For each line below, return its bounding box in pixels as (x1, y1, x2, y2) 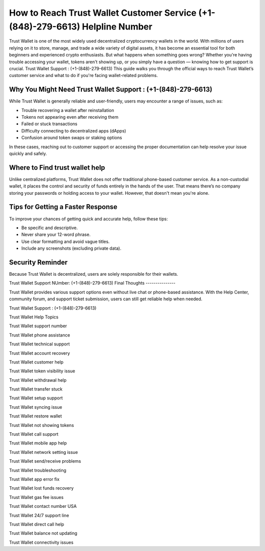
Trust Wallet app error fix (9, 476, 60, 482)
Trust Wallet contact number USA (9, 503, 77, 509)
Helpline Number (81, 21, 153, 32)
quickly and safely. (9, 150, 47, 157)
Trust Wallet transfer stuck (9, 386, 63, 392)
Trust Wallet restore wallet (9, 413, 62, 419)
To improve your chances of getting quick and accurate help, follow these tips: (9, 216, 168, 222)
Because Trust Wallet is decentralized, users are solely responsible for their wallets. (9, 271, 179, 277)
